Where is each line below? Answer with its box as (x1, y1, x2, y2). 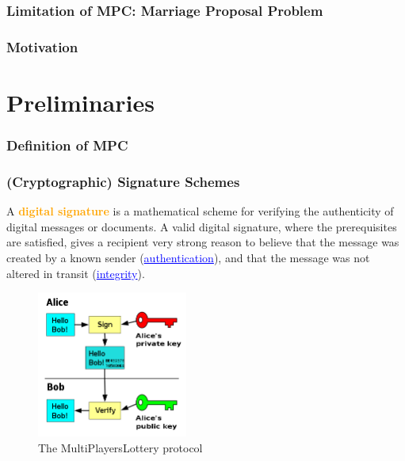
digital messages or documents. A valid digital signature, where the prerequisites (6, 218, 397, 234)
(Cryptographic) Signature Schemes (6, 171, 240, 191)
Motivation (6, 36, 78, 56)
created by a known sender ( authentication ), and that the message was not (6, 249, 370, 265)
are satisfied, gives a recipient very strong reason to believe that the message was (6, 234, 399, 250)
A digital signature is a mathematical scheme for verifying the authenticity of (6, 203, 394, 219)
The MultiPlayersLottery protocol (38, 440, 203, 456)
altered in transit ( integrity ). (6, 265, 145, 281)
